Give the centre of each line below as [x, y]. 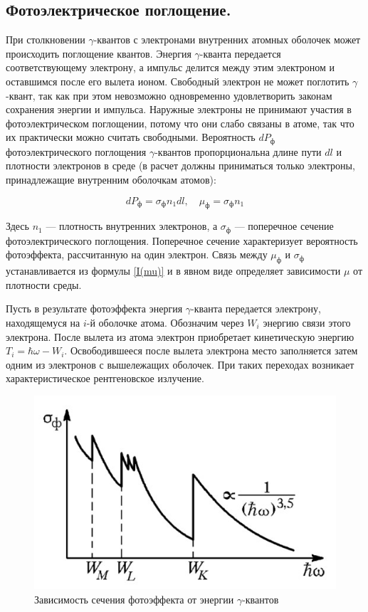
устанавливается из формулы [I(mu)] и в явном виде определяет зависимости [173, 271]
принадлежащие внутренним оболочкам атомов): [111, 179]
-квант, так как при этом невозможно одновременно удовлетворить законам [169, 95]
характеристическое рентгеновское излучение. [105, 378]
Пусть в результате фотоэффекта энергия [94, 308]
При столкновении [46, 39]
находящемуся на [43, 323]
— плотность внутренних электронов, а [132, 226]
